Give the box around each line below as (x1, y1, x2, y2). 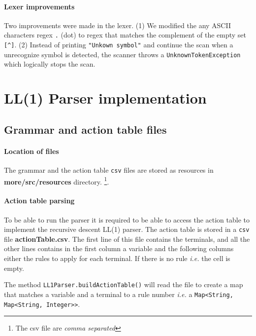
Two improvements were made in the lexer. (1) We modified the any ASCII (4, 20, 231, 30)
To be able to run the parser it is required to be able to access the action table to (4, 214, 250, 224)
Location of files (4, 146, 59, 156)
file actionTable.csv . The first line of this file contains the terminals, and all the (4, 233, 250, 244)
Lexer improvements (4, 1, 75, 11)
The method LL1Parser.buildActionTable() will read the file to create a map (4, 279, 243, 290)
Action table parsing (4, 195, 75, 206)
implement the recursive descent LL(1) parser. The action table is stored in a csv (4, 224, 250, 234)
